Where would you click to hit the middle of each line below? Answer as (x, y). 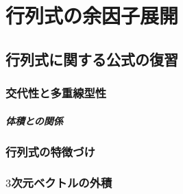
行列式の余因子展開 (92, 15)
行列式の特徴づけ (50, 151)
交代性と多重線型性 (56, 93)
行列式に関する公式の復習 (92, 59)
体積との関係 (34, 120)
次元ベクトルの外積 (62, 183)
